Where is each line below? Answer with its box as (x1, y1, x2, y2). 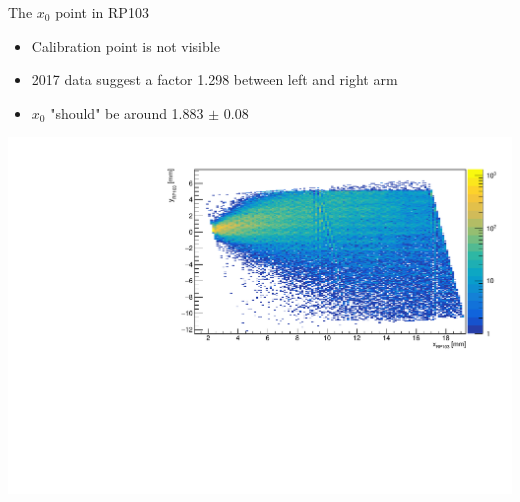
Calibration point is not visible (31, 35, 220, 56)
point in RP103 (55, 2, 149, 22)
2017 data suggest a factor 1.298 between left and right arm (31, 69, 398, 90)
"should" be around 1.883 (50, 102, 204, 123)
